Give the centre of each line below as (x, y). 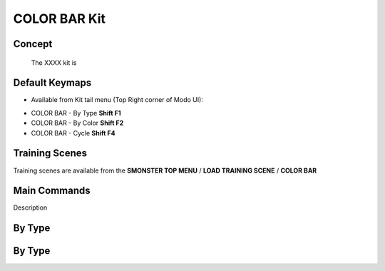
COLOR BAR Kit (60, 19)
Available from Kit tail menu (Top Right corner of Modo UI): (117, 100)
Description (30, 208)
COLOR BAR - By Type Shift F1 (76, 113)
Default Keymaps (52, 83)
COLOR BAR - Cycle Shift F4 (73, 133)
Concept (33, 44)
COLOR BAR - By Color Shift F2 (77, 123)
